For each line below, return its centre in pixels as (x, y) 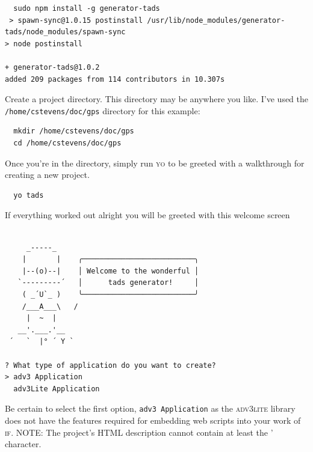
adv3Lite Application (57, 389)
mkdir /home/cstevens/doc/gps (74, 131)
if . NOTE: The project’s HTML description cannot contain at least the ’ (139, 432)
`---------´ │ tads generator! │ (108, 283)
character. (23, 444)
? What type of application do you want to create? (110, 365)
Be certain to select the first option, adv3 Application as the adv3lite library (150, 408)
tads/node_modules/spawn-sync (65, 32)
